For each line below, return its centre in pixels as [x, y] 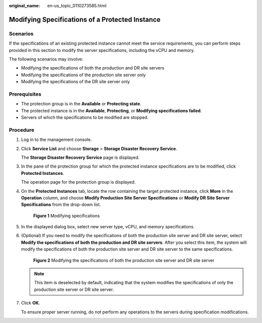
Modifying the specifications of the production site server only [83, 75]
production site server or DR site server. [74, 289]
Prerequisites [25, 94]
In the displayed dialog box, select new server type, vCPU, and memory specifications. [108, 227]
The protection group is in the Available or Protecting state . [81, 104]
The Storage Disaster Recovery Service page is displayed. [80, 157]
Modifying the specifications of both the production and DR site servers [93, 68]
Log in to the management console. [57, 140]
